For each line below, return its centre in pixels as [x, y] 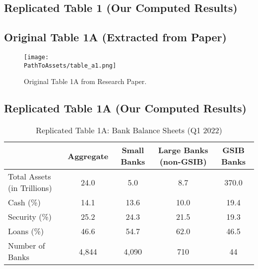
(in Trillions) [30, 188]
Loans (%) [26, 231]
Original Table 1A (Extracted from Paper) [115, 37]
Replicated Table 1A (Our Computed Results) [126, 108]
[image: [36, 57]
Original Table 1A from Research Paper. [85, 81]
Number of [27, 246]
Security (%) [30, 217]
